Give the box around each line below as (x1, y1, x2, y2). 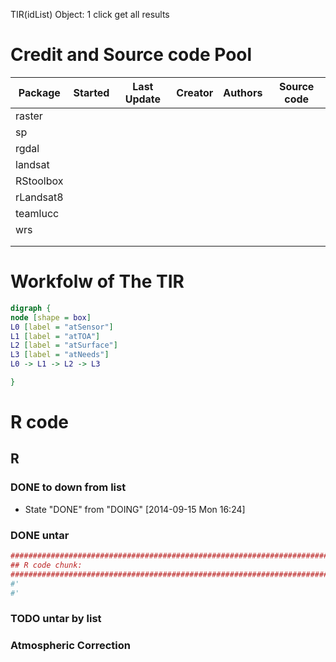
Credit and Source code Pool (10, 44, 253, 66)
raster (15, 109, 43, 123)
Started (73, 85, 110, 99)
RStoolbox (15, 174, 64, 188)
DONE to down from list (10, 480, 127, 494)
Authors (223, 85, 263, 99)
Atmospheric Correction (10, 639, 131, 653)
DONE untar (10, 528, 70, 542)
